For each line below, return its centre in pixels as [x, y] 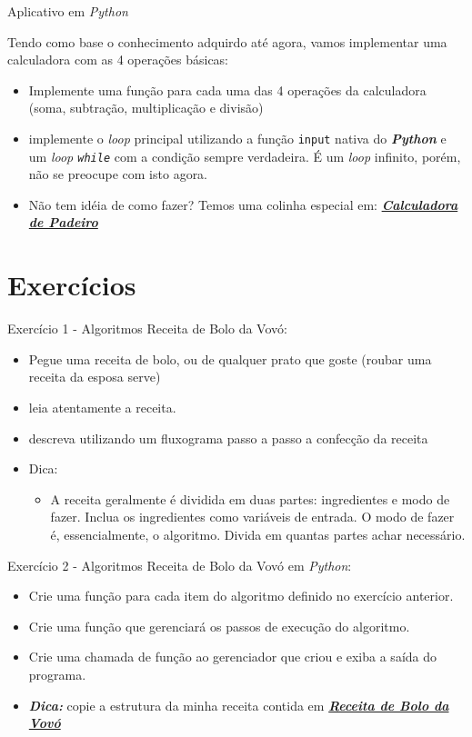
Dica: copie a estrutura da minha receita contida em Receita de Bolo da [239, 705]
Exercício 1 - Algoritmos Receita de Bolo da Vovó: [147, 329]
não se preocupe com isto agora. [118, 174]
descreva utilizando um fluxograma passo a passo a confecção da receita [228, 438]
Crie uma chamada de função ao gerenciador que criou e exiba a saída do [233, 657]
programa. [57, 674]
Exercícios [72, 285]
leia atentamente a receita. [102, 407]
